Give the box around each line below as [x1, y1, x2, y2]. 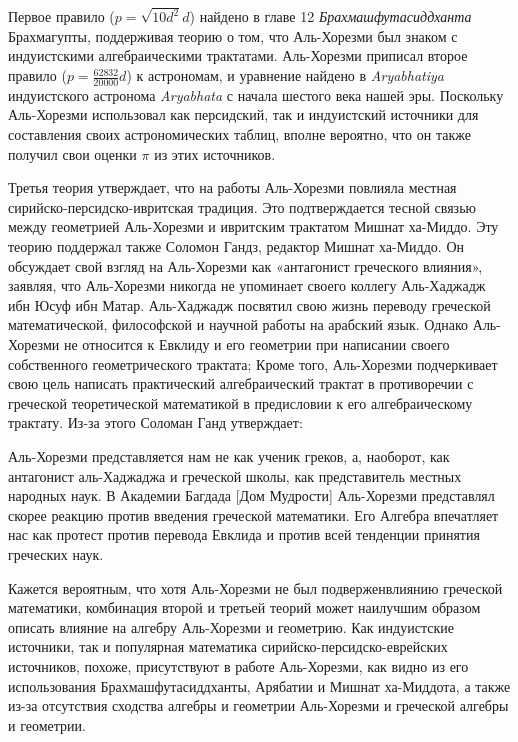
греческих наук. [8, 543, 104, 564]
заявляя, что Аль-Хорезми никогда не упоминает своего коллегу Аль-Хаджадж [8, 275, 486, 296]
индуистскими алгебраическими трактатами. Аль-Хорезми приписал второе [8, 45, 468, 66]
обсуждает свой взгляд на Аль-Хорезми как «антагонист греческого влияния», [8, 255, 483, 276]
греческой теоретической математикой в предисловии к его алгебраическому [8, 392, 473, 413]
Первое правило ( [8, 6, 115, 27]
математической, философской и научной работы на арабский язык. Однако [8, 314, 469, 335]
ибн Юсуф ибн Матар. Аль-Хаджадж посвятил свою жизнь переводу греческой [8, 294, 491, 315]
